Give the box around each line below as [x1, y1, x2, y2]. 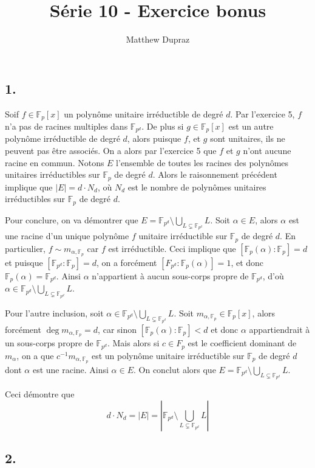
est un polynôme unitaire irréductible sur [91, 349, 245, 361]
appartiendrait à [249, 323, 310, 335]
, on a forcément [96, 256, 157, 268]
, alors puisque [127, 132, 181, 145]
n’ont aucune [243, 144, 291, 157]
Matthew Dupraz [126, 33, 190, 46]
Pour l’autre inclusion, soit [5, 306, 104, 319]
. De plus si [141, 119, 184, 132]
